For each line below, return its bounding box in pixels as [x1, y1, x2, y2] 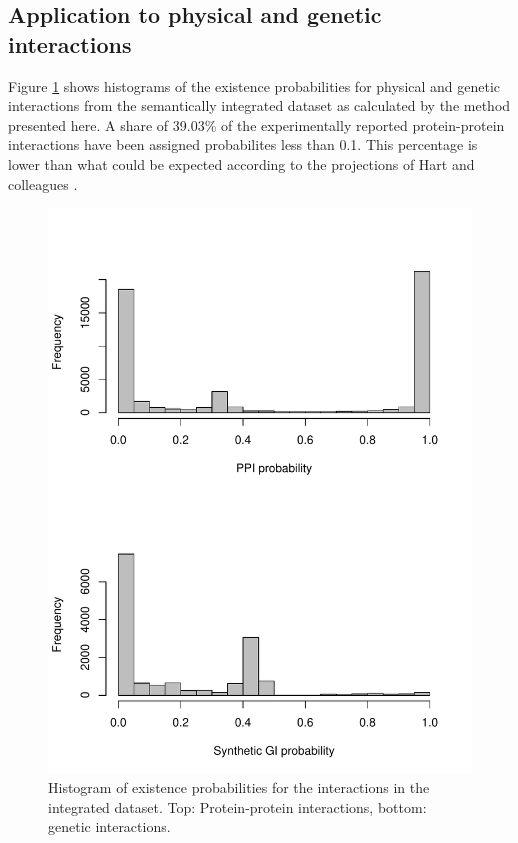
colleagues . [8, 173, 78, 194]
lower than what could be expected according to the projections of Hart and [8, 153, 475, 174]
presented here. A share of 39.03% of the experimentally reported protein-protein [8, 114, 505, 135]
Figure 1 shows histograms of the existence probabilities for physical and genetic [8, 75, 501, 96]
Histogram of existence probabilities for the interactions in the [48, 777, 430, 798]
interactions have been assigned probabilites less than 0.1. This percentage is [8, 134, 478, 155]
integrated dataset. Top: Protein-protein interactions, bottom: [48, 796, 427, 817]
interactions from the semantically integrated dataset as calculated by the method [8, 95, 511, 116]
